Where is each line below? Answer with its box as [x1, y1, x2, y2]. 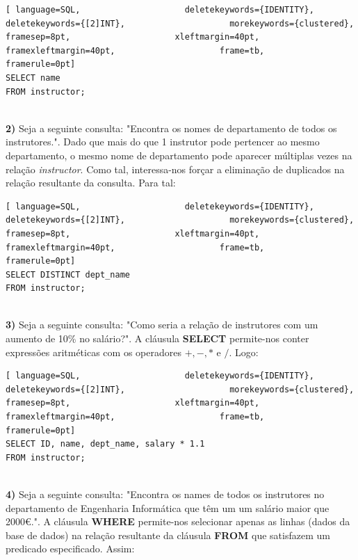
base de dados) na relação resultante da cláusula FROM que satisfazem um [6, 527, 330, 542]
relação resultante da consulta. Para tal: [6, 175, 176, 190]
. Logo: [229, 344, 259, 359]
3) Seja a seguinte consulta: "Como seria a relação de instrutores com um [6, 317, 318, 332]
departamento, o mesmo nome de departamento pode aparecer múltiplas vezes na [6, 147, 352, 162]
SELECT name [6, 72, 60, 83]
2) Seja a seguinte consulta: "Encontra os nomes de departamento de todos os [6, 120, 337, 135]
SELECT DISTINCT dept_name [6, 269, 130, 280]
